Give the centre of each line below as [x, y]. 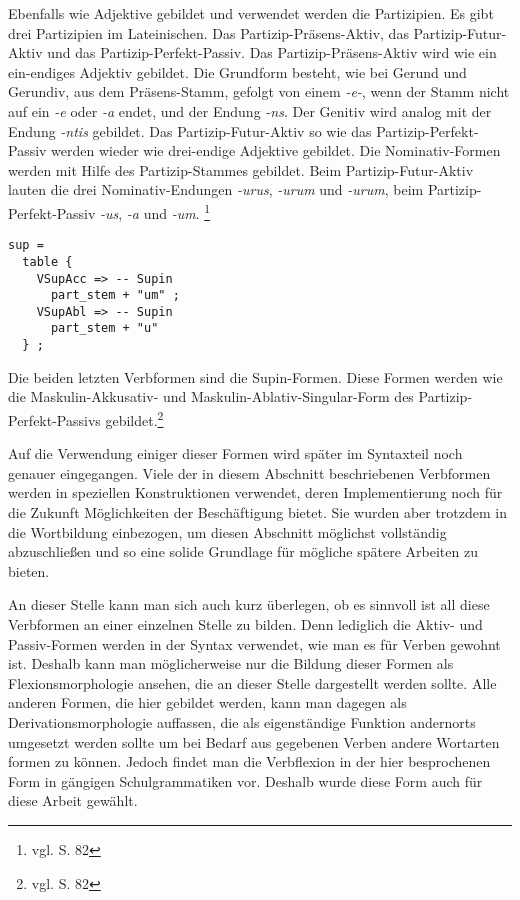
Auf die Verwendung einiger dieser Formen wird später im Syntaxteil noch [235, 453]
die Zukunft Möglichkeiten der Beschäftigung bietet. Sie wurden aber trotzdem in [258, 512]
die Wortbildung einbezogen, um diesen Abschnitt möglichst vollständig [227, 531]
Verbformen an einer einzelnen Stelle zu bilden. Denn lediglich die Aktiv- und [245, 623]
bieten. [29, 570]
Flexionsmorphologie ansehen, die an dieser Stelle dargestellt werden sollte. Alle [252, 682]
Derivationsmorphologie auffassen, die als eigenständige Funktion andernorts [242, 721]
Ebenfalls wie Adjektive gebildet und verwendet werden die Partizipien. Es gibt [251, 13]
